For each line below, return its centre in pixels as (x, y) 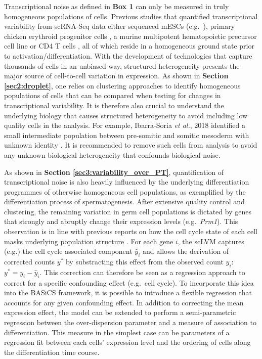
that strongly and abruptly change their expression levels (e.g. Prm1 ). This (121, 221)
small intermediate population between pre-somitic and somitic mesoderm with (127, 135)
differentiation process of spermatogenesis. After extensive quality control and (124, 201)
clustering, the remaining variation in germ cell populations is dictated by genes (128, 211)
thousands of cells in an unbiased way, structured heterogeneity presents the (122, 65)
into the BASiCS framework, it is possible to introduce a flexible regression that (128, 293)
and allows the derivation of (186, 251)
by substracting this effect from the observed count (144, 262)
